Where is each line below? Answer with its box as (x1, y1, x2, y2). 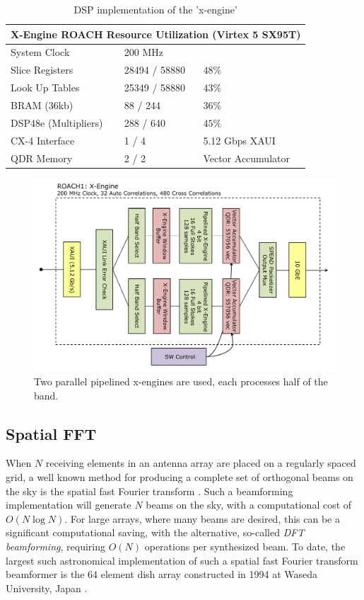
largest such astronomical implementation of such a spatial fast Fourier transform (6, 553, 358, 567)
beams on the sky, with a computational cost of (146, 497, 352, 512)
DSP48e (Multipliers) (11, 115, 103, 130)
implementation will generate (6, 497, 131, 512)
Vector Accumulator (203, 150, 290, 165)
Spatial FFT (6, 422, 97, 444)
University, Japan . (6, 580, 88, 595)
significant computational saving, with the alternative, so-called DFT (6, 525, 305, 540)
